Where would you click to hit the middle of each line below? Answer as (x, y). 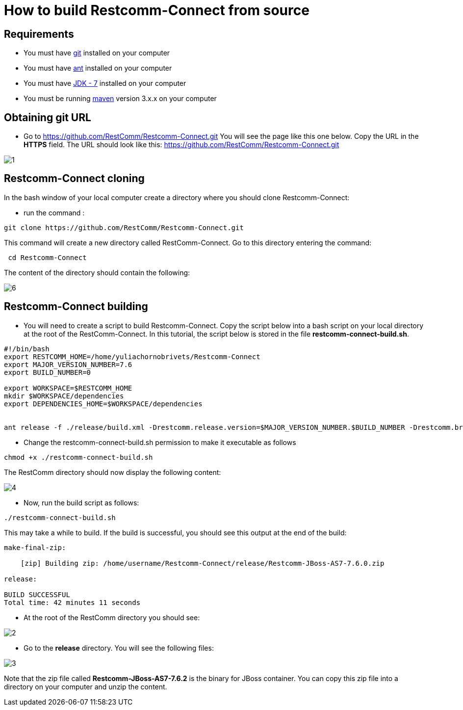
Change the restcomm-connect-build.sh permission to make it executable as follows (160, 442)
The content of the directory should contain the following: (97, 272)
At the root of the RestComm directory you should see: (112, 617)
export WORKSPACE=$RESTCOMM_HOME (68, 388)
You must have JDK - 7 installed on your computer (105, 83)
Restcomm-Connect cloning (74, 179)
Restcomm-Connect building (76, 307)
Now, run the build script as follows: (81, 502)
